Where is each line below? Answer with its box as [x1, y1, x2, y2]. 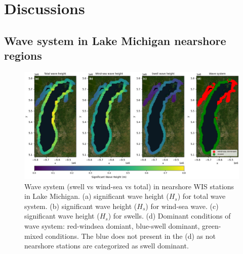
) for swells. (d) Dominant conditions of [108, 210, 231, 221]
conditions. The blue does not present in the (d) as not [45, 230, 216, 241]
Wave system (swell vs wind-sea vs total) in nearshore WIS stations [24, 181, 234, 191]
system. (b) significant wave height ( [24, 200, 137, 211]
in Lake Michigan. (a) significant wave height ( [24, 191, 169, 201]
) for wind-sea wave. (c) [145, 200, 219, 211]
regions [4, 48, 42, 63]
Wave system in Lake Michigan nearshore [4, 32, 226, 48]
